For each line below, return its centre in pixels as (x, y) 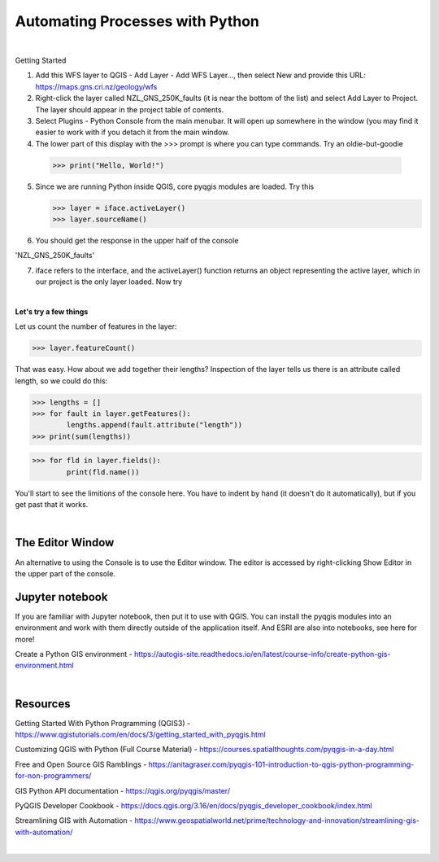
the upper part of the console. (65, 573)
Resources (43, 704)
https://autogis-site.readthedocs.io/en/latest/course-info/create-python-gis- (263, 654)
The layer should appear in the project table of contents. (130, 109)
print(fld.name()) (103, 472)
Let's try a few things (52, 311)
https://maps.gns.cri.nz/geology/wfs (96, 86)
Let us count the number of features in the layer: (96, 326)
